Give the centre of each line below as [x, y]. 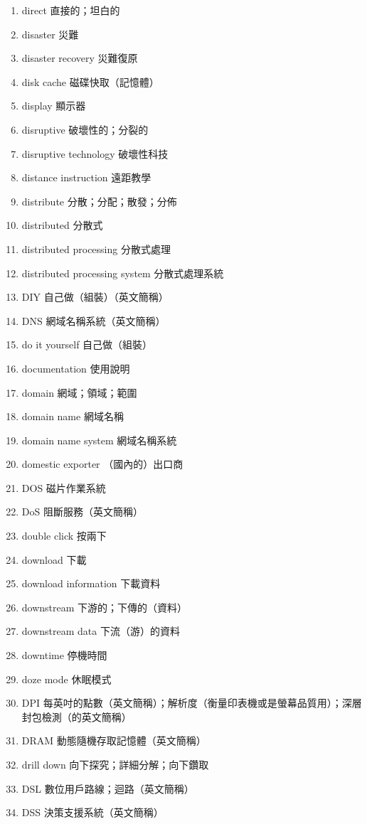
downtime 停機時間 [64, 655]
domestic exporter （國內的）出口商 [102, 464]
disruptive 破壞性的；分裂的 [85, 129]
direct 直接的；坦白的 [71, 10]
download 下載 [54, 559]
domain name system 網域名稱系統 [99, 440]
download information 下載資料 [91, 583]
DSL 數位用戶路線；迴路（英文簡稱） [108, 788]
